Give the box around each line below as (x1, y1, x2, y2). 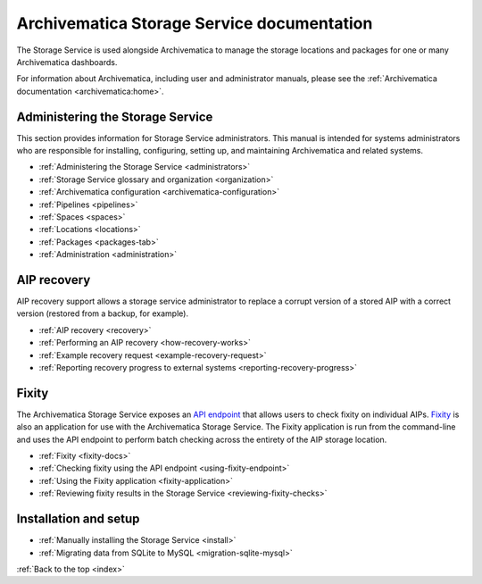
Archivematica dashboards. (16, 56, 118, 67)
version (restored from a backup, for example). (16, 308, 189, 319)
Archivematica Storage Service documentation (16, 13, 373, 33)
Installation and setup (16, 512, 140, 527)
